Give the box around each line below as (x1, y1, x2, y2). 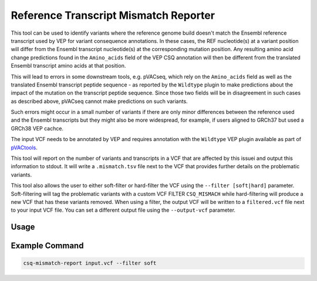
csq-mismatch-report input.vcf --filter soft (23, 260, 157, 267)
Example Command (11, 241, 84, 251)
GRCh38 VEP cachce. (11, 125, 64, 132)
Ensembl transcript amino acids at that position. (11, 62, 126, 69)
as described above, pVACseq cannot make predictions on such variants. (11, 98, 188, 105)
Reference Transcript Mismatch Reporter (11, 9, 215, 22)
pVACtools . (11, 144, 38, 151)
